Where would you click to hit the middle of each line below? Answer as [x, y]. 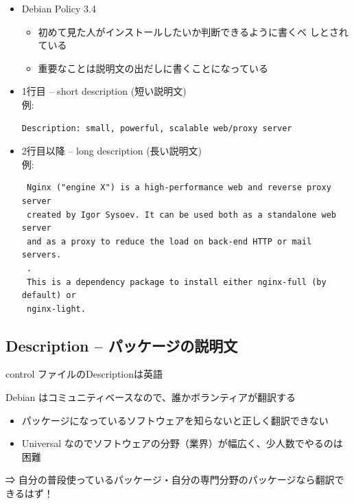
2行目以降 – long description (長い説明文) [112, 151]
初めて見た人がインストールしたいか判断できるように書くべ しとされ [193, 31]
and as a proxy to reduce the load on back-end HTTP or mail [169, 241]
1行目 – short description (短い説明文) [104, 91]
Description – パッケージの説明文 [122, 345]
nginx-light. [56, 309]
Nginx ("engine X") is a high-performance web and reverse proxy [179, 188]
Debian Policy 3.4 [59, 8]
